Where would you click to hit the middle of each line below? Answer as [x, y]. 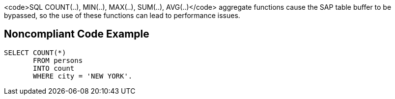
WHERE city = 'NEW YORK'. [83, 76]
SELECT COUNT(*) [35, 52]
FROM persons [58, 60]
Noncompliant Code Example [77, 34]
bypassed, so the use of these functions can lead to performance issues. [122, 15]
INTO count [54, 68]
